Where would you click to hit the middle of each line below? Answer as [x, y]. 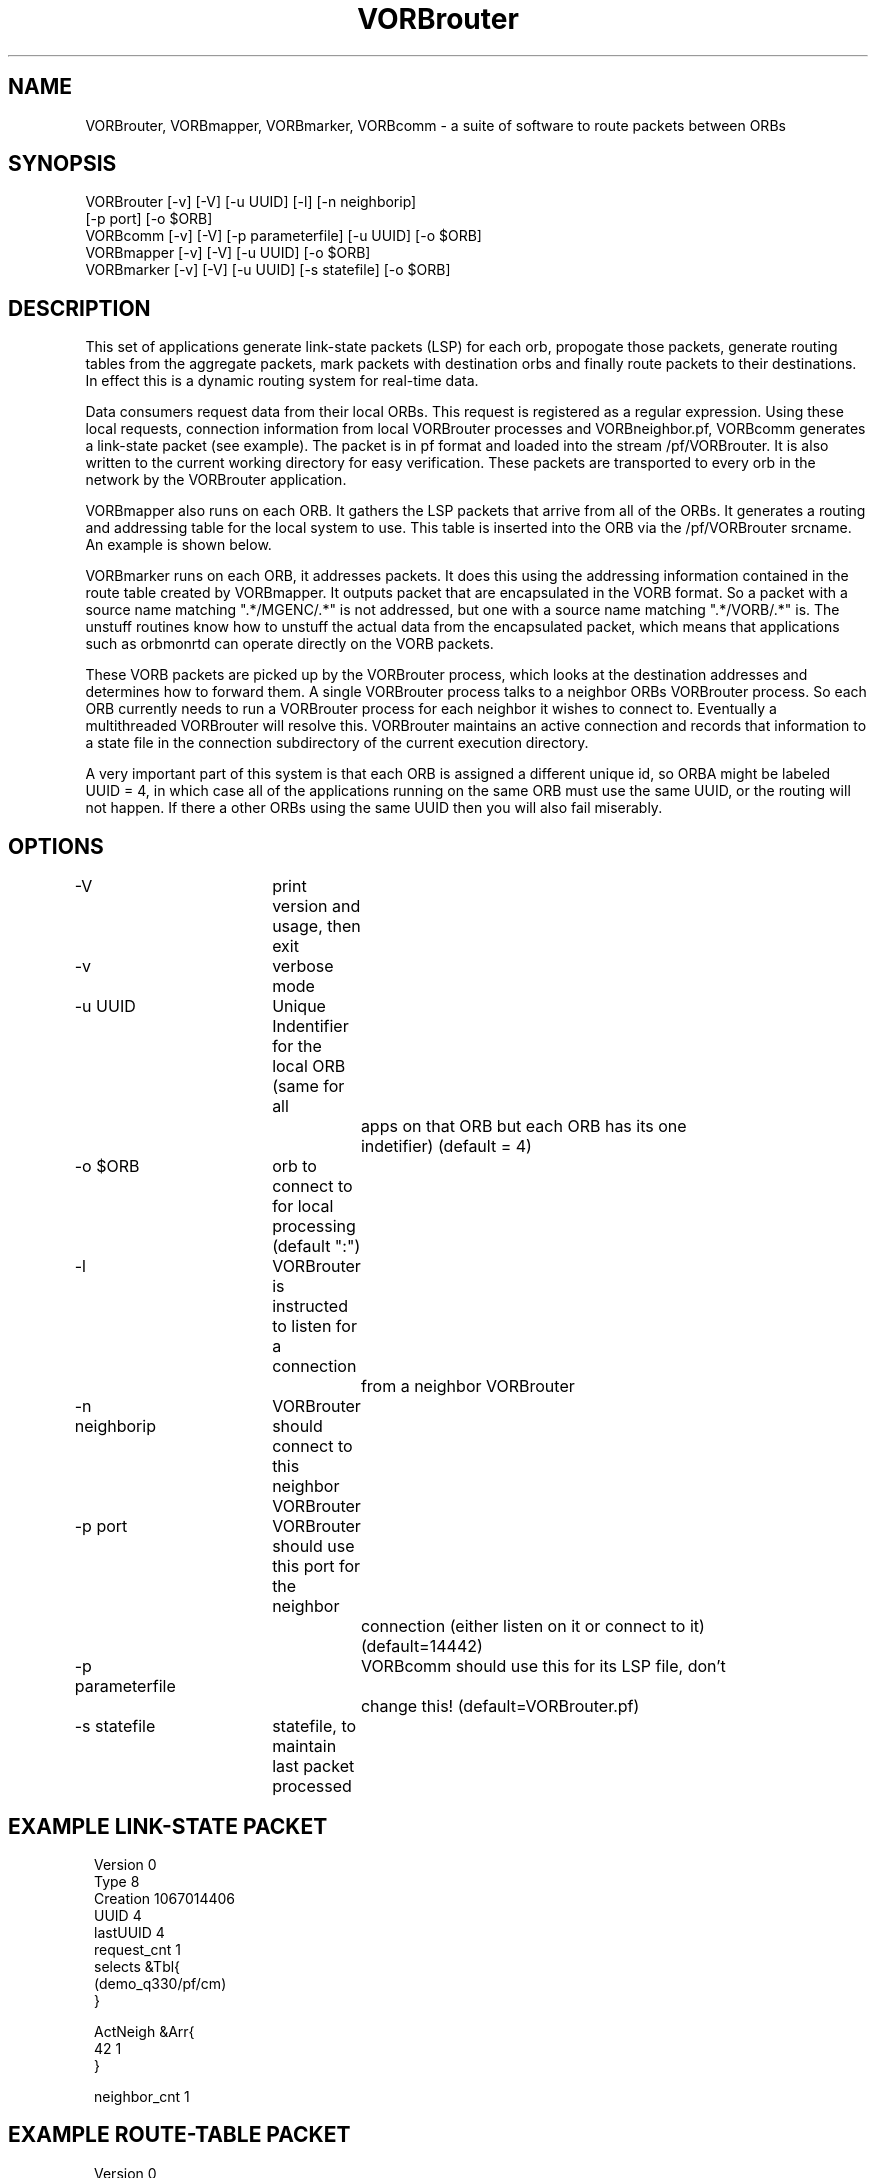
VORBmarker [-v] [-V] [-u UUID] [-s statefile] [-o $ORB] [268, 270]
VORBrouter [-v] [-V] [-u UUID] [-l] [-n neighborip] [251, 202]
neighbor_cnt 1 [142, 2096]
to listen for [314, 1326]
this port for [316, 1566]
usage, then [316, 926]
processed [312, 1786]
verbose [303, 966]
